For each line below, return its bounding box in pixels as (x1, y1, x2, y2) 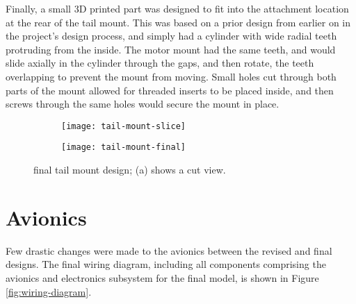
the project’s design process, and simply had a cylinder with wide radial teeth (6, 28, 337, 43)
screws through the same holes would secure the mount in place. (6, 96, 280, 111)
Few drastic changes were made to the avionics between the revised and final (6, 243, 332, 257)
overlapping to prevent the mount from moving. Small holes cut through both (6, 69, 337, 83)
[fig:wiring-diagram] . (6, 284, 92, 298)
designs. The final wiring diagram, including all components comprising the (6, 257, 326, 271)
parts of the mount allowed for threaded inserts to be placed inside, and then (6, 83, 334, 97)
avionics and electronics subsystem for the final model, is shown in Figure (6, 270, 319, 285)
